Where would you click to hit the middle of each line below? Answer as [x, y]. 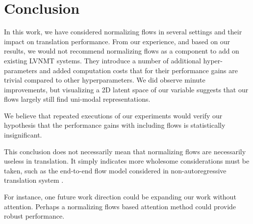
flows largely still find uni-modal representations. [77, 99]
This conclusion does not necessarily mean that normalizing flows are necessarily [125, 151]
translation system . [34, 180]
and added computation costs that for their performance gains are [139, 70]
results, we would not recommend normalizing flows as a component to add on [122, 51]
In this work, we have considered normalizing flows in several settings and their [123, 32]
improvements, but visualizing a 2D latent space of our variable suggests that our [126, 89]
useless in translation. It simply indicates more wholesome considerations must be [127, 161]
